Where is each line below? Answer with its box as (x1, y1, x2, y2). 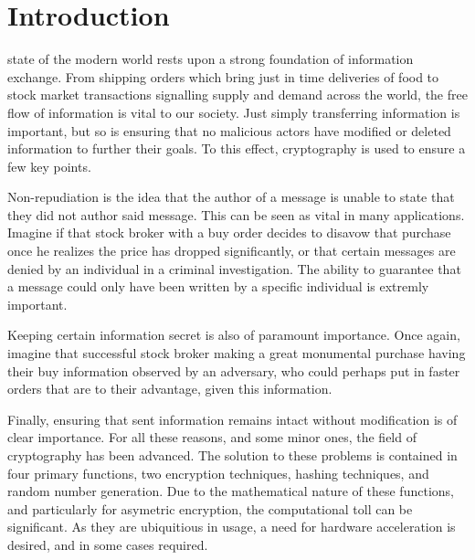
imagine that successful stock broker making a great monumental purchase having (7, 343, 466, 363)
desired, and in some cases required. (7, 534, 208, 554)
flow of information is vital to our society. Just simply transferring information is (7, 102, 460, 122)
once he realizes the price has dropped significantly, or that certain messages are (7, 241, 456, 260)
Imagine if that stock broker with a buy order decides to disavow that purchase (7, 223, 451, 242)
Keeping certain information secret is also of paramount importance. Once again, (7, 325, 460, 344)
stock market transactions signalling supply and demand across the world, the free (7, 85, 468, 104)
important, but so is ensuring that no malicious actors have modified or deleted (7, 121, 451, 140)
